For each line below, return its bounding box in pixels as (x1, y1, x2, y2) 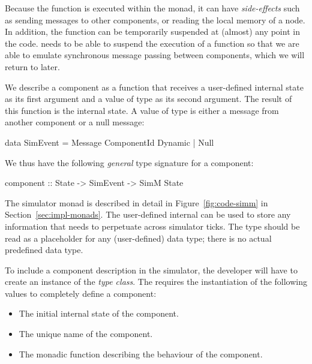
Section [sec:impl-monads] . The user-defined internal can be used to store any (5, 208, 291, 221)
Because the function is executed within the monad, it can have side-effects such (5, 2, 300, 14)
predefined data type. (5, 243, 83, 256)
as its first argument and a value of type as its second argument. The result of (5, 92, 292, 105)
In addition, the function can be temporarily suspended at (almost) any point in (5, 25, 300, 38)
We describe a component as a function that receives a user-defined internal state (5, 80, 304, 93)
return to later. (5, 60, 60, 73)
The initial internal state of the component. (19, 307, 179, 320)
